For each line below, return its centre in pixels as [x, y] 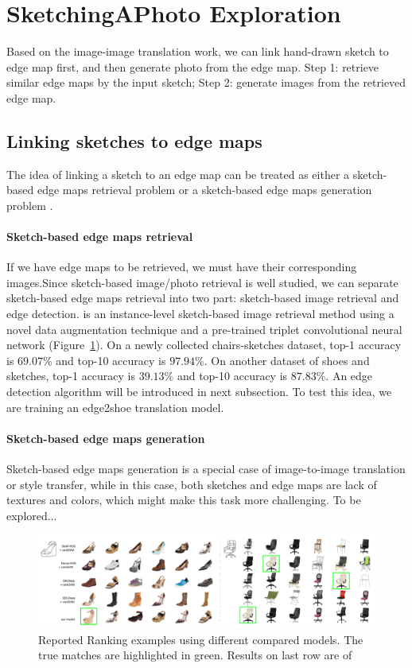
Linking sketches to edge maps [134, 140]
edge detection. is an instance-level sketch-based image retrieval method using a [200, 314]
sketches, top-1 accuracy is [71, 376]
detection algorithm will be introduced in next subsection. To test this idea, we [199, 392]
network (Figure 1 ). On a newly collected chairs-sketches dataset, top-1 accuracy [204, 345]
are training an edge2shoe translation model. [115, 407]
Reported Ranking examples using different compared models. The [201, 639]
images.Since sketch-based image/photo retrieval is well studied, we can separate [202, 282]
